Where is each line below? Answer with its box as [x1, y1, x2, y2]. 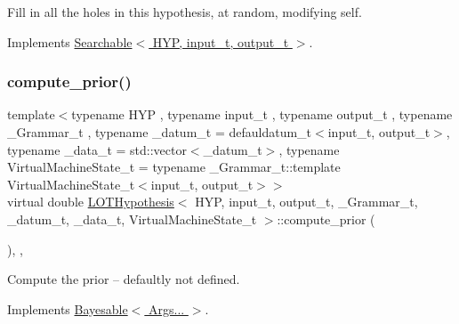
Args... [148, 299, 185, 318]
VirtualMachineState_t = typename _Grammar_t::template [7, 158, 341, 176]
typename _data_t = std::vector [7, 140, 187, 158]
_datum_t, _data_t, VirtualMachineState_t [7, 209, 257, 228]
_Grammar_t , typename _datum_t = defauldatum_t [7, 123, 312, 141]
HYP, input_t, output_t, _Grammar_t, [195, 192, 418, 211]
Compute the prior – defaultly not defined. [7, 270, 240, 288]
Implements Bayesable [7, 299, 128, 318]
